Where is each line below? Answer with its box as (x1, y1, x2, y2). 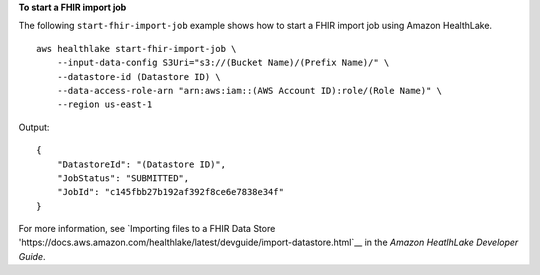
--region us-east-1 (56, 99, 153, 110)
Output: (18, 121, 50, 133)
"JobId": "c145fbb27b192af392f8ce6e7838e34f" (56, 186, 285, 198)
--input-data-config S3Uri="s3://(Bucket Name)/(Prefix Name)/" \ (56, 57, 390, 69)
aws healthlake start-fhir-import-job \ (36, 43, 237, 54)
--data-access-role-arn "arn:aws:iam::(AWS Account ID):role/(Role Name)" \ (56, 85, 443, 96)
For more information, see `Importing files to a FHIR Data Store (18, 223, 276, 235)
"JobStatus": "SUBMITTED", (56, 172, 190, 184)
